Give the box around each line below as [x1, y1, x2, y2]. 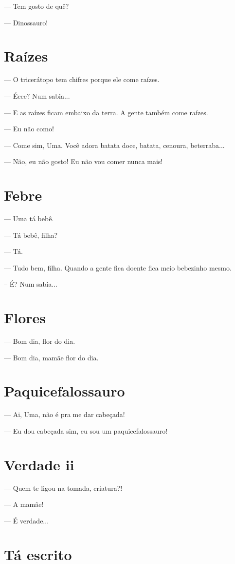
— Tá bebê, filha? [4, 230, 58, 240]
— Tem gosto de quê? [4, 1, 69, 11]
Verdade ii [4, 454, 74, 474]
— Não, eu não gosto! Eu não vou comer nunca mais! [4, 156, 163, 167]
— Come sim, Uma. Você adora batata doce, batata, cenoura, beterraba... [4, 140, 225, 150]
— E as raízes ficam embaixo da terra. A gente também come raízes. [4, 107, 208, 117]
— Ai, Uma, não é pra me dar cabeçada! [4, 409, 125, 419]
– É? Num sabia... [4, 279, 57, 289]
